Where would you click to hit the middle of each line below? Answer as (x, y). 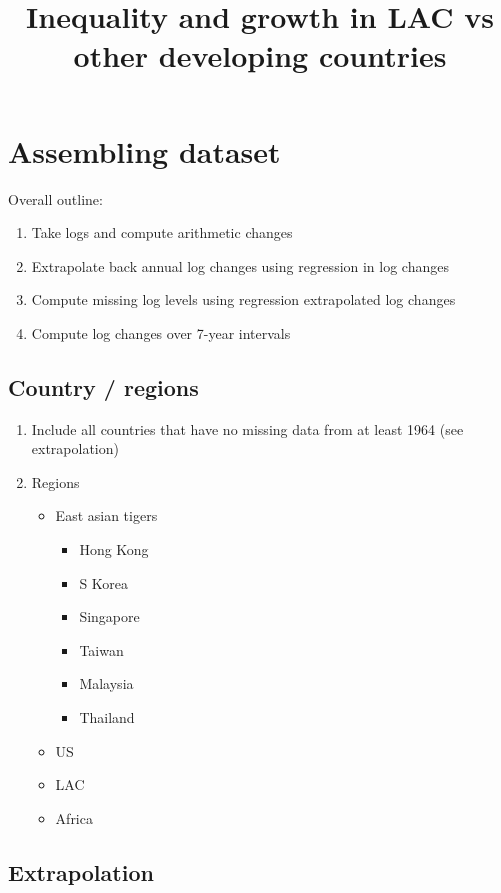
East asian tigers (106, 515)
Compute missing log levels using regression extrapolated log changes (243, 299)
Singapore (109, 616)
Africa (74, 817)
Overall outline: (55, 198)
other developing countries (260, 55)
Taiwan (101, 649)
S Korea (104, 582)
